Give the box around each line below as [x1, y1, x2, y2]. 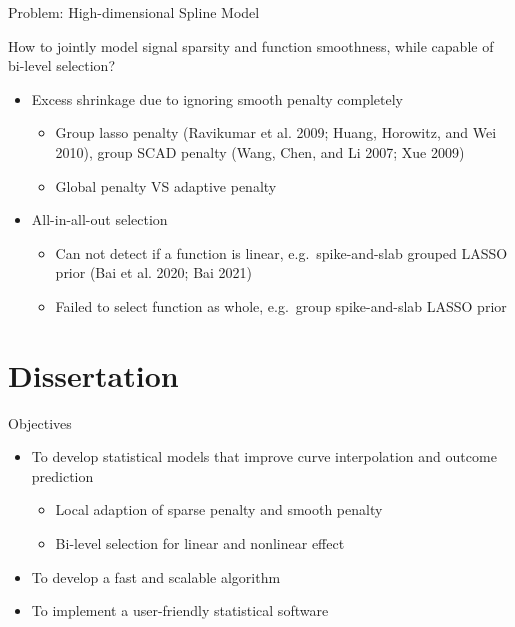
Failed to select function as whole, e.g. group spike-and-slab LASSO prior [55, 295, 507, 316]
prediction [31, 465, 94, 486]
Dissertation [8, 354, 179, 395]
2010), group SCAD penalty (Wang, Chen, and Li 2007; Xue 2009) [55, 141, 465, 162]
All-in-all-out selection [31, 209, 168, 230]
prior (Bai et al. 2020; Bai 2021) [55, 262, 253, 283]
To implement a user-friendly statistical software [31, 600, 329, 621]
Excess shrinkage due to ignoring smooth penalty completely [31, 88, 403, 109]
